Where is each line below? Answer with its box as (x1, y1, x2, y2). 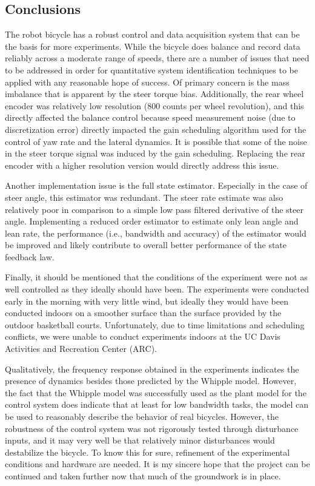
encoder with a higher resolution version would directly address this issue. (5, 158, 279, 171)
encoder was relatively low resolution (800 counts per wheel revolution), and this (5, 99, 304, 112)
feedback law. (5, 250, 55, 263)
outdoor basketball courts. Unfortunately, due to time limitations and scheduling (5, 318, 305, 331)
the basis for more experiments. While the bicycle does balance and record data (5, 39, 300, 52)
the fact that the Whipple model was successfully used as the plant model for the (5, 386, 307, 399)
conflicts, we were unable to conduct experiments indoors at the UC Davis (5, 330, 280, 343)
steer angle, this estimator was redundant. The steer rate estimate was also (5, 191, 283, 203)
